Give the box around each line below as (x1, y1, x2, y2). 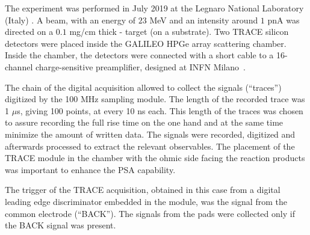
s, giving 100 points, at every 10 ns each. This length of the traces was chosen (17, 104, 303, 117)
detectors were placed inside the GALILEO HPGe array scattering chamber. (5, 37, 287, 49)
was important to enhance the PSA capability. (5, 163, 176, 175)
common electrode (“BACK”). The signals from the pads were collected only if (5, 207, 295, 219)
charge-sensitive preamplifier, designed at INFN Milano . (35, 60, 246, 73)
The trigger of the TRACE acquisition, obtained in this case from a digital (5, 183, 281, 196)
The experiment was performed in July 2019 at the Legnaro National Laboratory (5, 2, 304, 14)
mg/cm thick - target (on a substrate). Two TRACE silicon (69, 25, 289, 38)
